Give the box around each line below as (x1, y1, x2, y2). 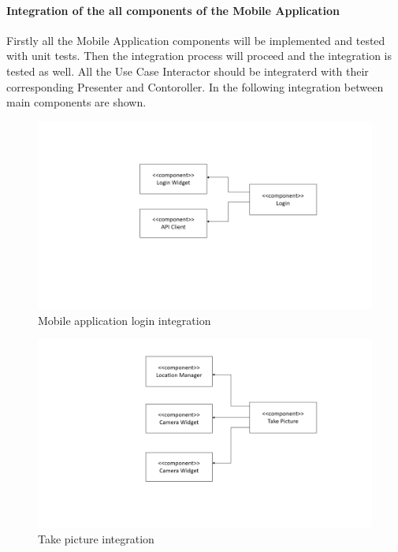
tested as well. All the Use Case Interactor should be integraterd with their (6, 62, 369, 79)
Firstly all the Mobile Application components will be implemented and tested (6, 32, 385, 48)
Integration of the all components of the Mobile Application (6, 2, 340, 18)
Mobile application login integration (38, 311, 211, 328)
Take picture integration (38, 530, 154, 546)
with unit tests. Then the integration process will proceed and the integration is (6, 47, 392, 64)
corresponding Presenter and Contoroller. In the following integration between (6, 78, 384, 95)
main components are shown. (6, 94, 147, 110)
